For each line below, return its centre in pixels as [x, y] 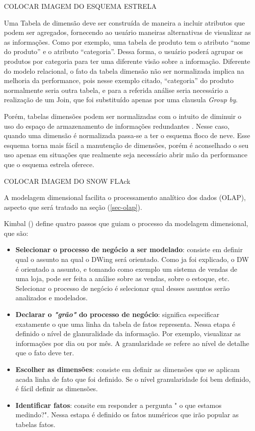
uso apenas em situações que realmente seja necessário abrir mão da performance [126, 155]
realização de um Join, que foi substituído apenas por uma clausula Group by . [121, 100]
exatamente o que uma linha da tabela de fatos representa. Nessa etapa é [125, 324]
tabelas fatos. [35, 424]
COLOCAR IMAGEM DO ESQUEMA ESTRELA [80, 6]
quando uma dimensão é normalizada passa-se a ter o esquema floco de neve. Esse [127, 135]
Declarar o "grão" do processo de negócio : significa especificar [117, 314]
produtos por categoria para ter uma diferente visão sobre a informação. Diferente [127, 61]
